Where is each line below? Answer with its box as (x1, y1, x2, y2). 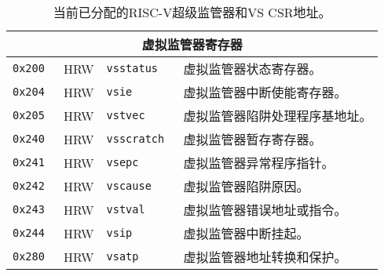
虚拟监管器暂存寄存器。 (183, 130, 322, 148)
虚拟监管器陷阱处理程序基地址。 (183, 107, 372, 125)
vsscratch (106, 133, 165, 145)
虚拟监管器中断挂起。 (183, 224, 309, 242)
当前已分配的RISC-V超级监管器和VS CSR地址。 (53, 3, 331, 21)
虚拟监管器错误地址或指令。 (183, 201, 347, 219)
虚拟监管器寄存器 (141, 35, 243, 53)
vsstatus (106, 62, 159, 74)
